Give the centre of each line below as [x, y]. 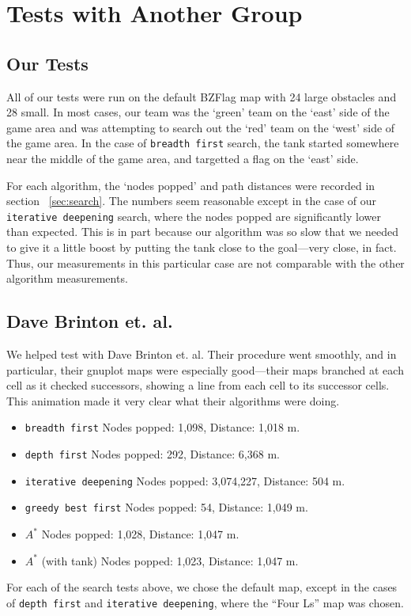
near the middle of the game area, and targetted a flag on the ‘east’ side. [183, 159]
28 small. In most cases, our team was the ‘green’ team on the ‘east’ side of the [198, 112]
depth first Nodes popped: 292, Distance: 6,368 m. [152, 454]
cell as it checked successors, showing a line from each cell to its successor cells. [198, 385]
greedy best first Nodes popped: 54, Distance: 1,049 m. [166, 507]
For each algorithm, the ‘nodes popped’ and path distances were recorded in [191, 185]
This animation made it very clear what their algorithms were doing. [173, 400]
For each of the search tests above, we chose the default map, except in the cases [202, 587]
